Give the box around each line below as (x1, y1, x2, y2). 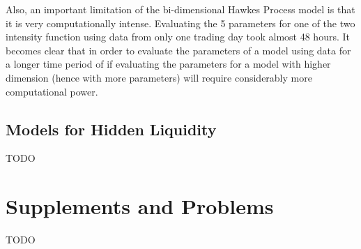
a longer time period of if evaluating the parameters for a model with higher (6, 56, 331, 71)
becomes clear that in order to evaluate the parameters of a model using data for (6, 43, 351, 57)
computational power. (6, 84, 98, 98)
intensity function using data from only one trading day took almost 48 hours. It (6, 29, 350, 44)
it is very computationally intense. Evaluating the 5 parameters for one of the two (6, 15, 355, 30)
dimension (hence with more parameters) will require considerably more (6, 70, 312, 84)
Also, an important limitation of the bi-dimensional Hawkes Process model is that (6, 2, 355, 16)
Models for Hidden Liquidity (6, 118, 217, 139)
